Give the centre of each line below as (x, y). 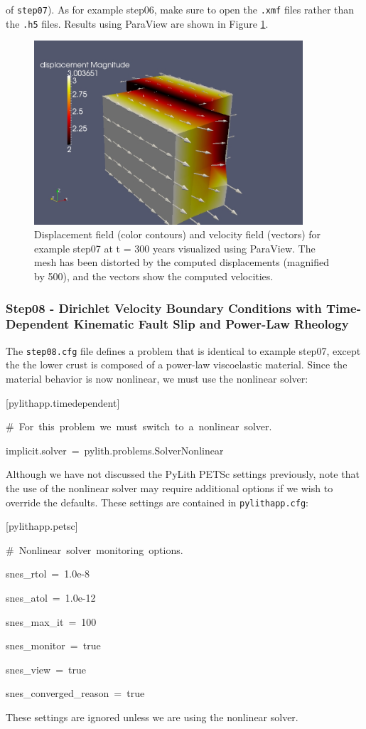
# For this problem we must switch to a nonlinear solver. (139, 426)
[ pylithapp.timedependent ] (63, 402)
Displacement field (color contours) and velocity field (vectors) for (178, 234)
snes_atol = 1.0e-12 (51, 597)
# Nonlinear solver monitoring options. (95, 549)
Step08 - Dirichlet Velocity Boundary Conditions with (164, 308)
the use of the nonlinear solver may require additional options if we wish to (169, 488)
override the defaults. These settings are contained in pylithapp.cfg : (157, 502)
